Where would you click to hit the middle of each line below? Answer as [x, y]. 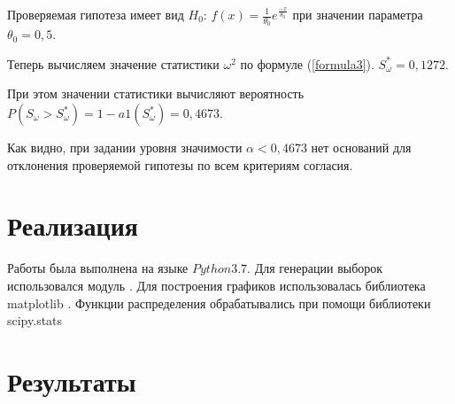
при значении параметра [358, 14]
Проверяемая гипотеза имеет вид [96, 14]
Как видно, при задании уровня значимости [125, 148]
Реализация [73, 225]
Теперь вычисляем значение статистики [113, 63]
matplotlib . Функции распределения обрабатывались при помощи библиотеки [219, 303]
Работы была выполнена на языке [98, 268]
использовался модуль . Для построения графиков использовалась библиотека [216, 285]
